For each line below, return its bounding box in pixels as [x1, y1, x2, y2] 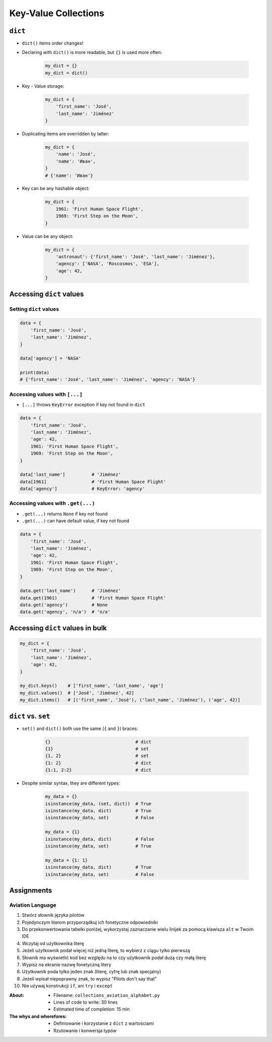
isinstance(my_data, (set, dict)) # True [45, 801, 152, 807]
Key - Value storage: [22, 83, 64, 89]
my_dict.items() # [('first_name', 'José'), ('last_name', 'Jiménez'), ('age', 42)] [20, 697, 241, 703]
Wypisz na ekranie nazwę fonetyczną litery [22, 962, 112, 967]
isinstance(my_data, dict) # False [45, 836, 155, 842]
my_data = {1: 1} [45, 857, 88, 863]
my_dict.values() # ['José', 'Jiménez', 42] [20, 690, 134, 696]
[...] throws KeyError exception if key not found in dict [22, 402, 146, 408]
